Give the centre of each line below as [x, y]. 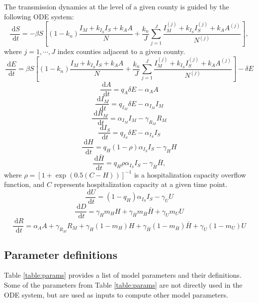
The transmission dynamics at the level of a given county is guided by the [117, 6]
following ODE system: [39, 16]
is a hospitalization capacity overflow [190, 174]
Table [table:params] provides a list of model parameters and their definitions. [123, 275]
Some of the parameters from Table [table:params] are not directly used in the [123, 284]
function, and [24, 184]
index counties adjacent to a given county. [121, 51]
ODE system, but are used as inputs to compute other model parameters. [116, 294]
